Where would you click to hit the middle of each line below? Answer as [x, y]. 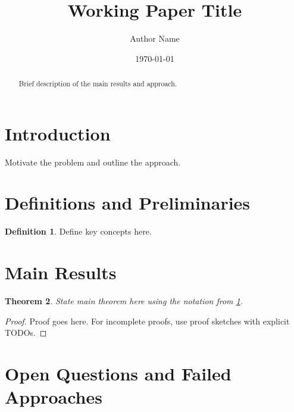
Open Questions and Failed [118, 374]
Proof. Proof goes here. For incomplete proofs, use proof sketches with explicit [147, 321]
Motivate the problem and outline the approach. [93, 162]
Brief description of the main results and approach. [98, 84]
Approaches [54, 397]
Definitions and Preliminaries [128, 203]
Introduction [58, 133]
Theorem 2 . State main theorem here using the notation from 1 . [124, 301]
